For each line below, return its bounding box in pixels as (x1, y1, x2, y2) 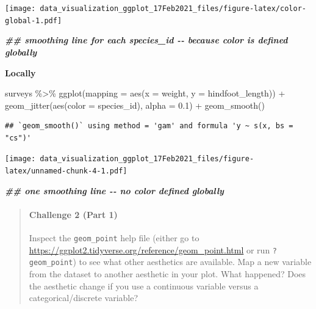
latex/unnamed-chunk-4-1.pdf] (5, 167, 127, 176)
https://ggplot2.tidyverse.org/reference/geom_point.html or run (29, 243, 270, 256)
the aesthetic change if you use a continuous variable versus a (29, 279, 259, 292)
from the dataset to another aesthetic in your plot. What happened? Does (29, 267, 306, 280)
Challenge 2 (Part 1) (29, 208, 118, 220)
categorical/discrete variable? (29, 291, 138, 304)
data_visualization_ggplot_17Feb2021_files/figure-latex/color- (40, 4, 306, 13)
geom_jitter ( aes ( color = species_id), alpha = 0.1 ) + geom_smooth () (5, 98, 265, 111)
